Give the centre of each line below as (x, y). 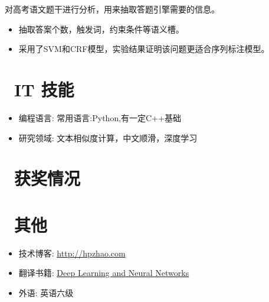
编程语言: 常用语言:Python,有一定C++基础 (100, 117)
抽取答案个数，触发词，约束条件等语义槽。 (101, 29)
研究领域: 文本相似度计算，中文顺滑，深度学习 (108, 137)
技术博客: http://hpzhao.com (72, 253)
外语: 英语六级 (46, 292)
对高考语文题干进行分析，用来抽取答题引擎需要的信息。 (112, 9)
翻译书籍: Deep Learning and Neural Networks (104, 273)
